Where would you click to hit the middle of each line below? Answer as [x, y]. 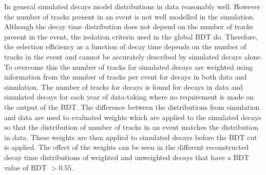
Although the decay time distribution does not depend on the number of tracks [129, 26]
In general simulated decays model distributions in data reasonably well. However [132, 6]
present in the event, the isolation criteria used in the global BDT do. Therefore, [131, 36]
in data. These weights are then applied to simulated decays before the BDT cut [131, 137]
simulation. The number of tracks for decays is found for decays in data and [123, 86]
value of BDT [25, 167]
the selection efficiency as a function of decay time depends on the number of [125, 46]
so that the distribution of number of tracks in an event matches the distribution [131, 127]
